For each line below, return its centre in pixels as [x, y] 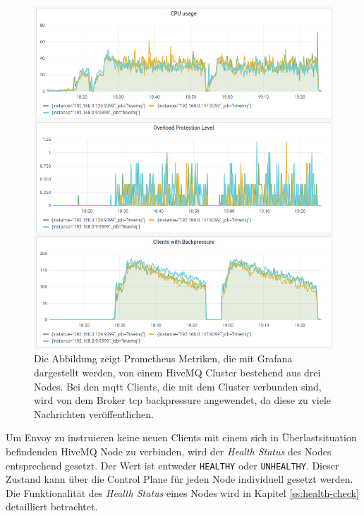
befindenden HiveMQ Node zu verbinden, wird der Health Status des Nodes [169, 451]
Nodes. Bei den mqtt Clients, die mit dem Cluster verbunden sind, [178, 386]
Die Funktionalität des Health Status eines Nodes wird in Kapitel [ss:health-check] [182, 492]
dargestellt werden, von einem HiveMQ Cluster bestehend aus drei [177, 373]
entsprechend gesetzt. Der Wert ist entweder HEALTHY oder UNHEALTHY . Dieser [172, 465]
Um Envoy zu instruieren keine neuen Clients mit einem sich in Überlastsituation [181, 437]
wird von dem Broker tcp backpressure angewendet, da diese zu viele [182, 400]
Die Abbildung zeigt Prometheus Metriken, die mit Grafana [163, 358]
